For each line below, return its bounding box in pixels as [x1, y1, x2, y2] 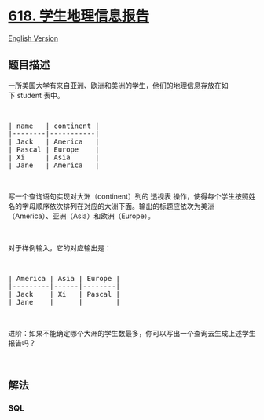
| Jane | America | [8, 160, 100, 170]
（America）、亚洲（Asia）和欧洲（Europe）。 [8, 211, 156, 221]
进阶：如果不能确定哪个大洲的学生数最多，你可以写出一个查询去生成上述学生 [8, 328, 256, 338]
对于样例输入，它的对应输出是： [8, 243, 112, 252]
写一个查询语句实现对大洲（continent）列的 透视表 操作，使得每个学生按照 [8, 192, 249, 201]
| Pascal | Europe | [8, 144, 100, 154]
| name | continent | [8, 121, 100, 130]
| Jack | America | [8, 137, 100, 146]
